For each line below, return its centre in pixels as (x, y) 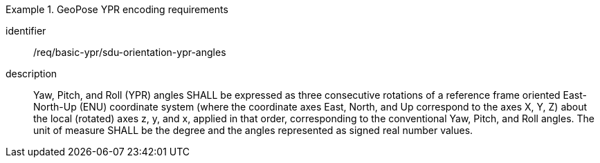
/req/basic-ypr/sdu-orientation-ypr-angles (130, 52)
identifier (26, 31)
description (31, 74)
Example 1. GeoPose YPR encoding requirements (117, 9)
